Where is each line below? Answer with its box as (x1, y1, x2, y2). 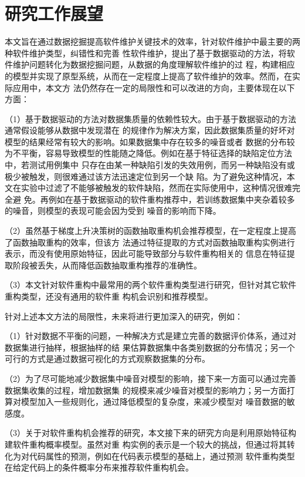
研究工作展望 (5, 1, 104, 25)
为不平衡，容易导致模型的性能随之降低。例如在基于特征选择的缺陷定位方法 (5, 147, 292, 159)
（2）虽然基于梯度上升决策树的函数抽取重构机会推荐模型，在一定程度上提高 (5, 224, 296, 237)
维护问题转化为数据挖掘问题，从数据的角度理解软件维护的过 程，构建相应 (12, 58, 295, 70)
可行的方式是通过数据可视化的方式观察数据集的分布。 (5, 352, 210, 365)
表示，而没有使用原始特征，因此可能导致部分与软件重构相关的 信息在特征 (5, 247, 287, 260)
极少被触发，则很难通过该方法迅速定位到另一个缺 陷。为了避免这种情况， (5, 170, 287, 182)
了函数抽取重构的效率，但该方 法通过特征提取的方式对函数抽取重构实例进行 (5, 236, 295, 248)
